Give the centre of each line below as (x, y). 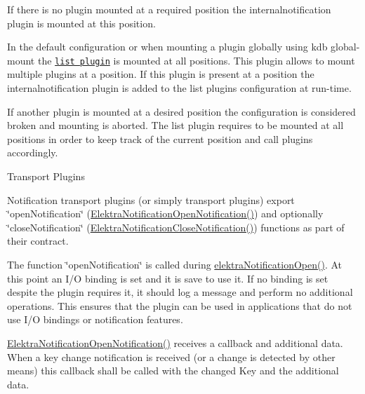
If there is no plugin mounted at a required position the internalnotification (169, 9)
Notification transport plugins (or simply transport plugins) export (151, 199)
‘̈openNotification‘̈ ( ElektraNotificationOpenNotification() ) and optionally (165, 213)
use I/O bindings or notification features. (95, 319)
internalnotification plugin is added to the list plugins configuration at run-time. (179, 88)
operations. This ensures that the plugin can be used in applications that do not (180, 305)
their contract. (38, 241)
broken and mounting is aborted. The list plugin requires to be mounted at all (175, 125)
